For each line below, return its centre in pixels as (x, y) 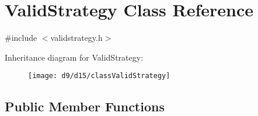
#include (21, 38)
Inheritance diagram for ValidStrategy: (74, 57)
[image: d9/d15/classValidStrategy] (99, 76)
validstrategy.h (76, 38)
